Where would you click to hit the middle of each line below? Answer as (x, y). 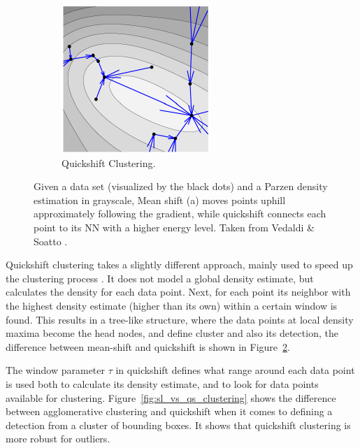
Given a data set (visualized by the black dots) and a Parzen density (181, 186)
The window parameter (56, 370)
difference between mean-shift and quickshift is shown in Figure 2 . (148, 346)
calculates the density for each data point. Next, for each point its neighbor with (178, 292)
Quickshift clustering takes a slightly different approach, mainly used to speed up (179, 265)
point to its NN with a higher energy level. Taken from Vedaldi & (174, 227)
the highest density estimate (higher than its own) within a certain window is (172, 305)
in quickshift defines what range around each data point (235, 370)
